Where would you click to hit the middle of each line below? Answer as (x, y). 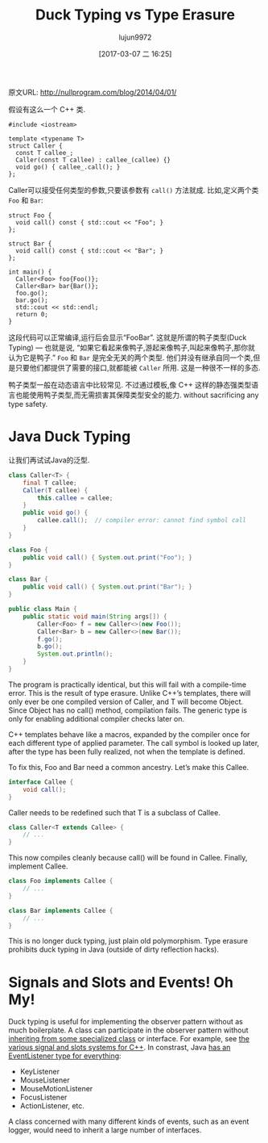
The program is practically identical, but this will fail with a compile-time (128, 685)
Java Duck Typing (70, 437)
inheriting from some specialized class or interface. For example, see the (129, 1039)
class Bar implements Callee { (61, 911)
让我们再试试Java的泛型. (49, 460)
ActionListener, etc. (52, 1106)
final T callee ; (50, 483)
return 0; (32, 314)
